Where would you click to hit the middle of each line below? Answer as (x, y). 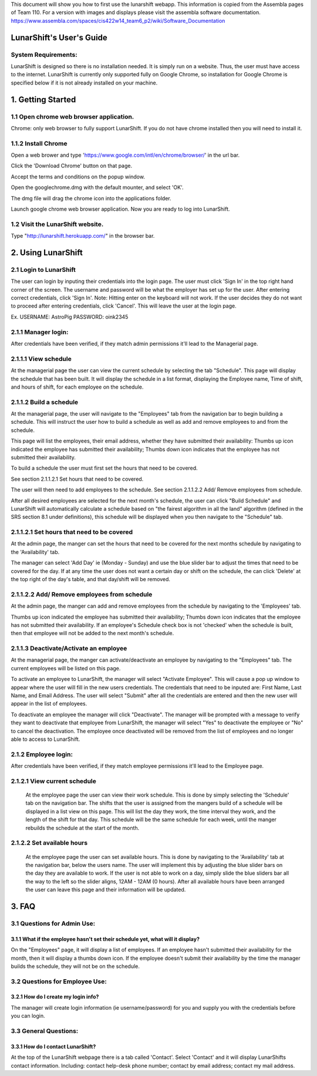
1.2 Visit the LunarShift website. (57, 224)
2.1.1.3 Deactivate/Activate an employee (69, 649)
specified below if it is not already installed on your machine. (84, 83)
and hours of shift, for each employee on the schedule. (77, 387)
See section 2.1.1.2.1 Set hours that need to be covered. (77, 479)
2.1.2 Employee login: (42, 754)
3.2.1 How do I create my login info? (55, 997)
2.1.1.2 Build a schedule (45, 402)
